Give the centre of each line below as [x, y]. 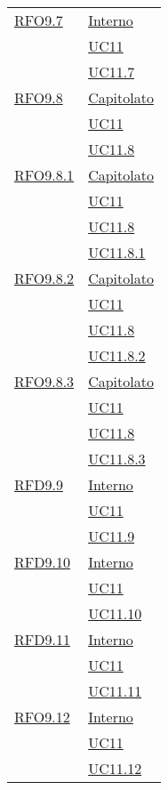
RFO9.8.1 [44, 175]
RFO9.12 [42, 717]
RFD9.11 [42, 639]
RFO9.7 [39, 20]
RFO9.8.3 [44, 381]
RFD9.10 [42, 562]
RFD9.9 [39, 484]
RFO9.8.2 [44, 278]
